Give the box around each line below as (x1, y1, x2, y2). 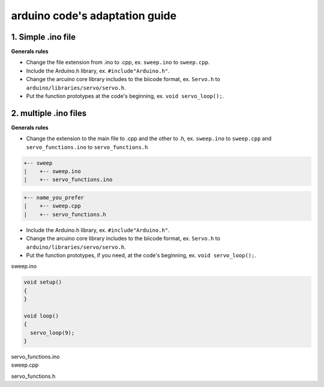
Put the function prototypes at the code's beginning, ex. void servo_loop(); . (26, 93, 224, 100)
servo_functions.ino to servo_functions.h (26, 143, 148, 150)
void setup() (23, 279, 62, 285)
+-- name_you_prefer (23, 194, 84, 201)
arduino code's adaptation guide (11, 9, 177, 22)
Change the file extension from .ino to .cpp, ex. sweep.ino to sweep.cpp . (26, 59, 210, 66)
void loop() (23, 312, 59, 319)
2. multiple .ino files (11, 108, 87, 118)
